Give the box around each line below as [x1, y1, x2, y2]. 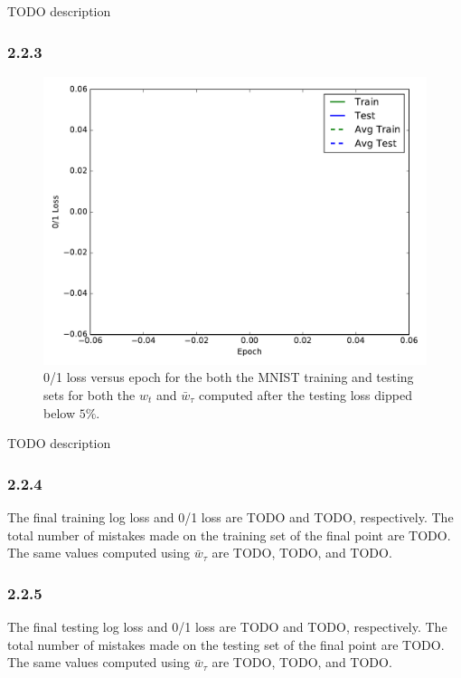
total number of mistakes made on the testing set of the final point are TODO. [7, 635, 445, 654]
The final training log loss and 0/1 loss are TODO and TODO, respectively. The [7, 508, 454, 526]
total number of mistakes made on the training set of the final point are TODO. [7, 525, 451, 544]
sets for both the [43, 386, 136, 404]
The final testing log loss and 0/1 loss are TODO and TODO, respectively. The [7, 617, 447, 635]
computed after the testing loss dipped [198, 386, 412, 404]
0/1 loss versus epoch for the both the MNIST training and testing [43, 368, 414, 387]
